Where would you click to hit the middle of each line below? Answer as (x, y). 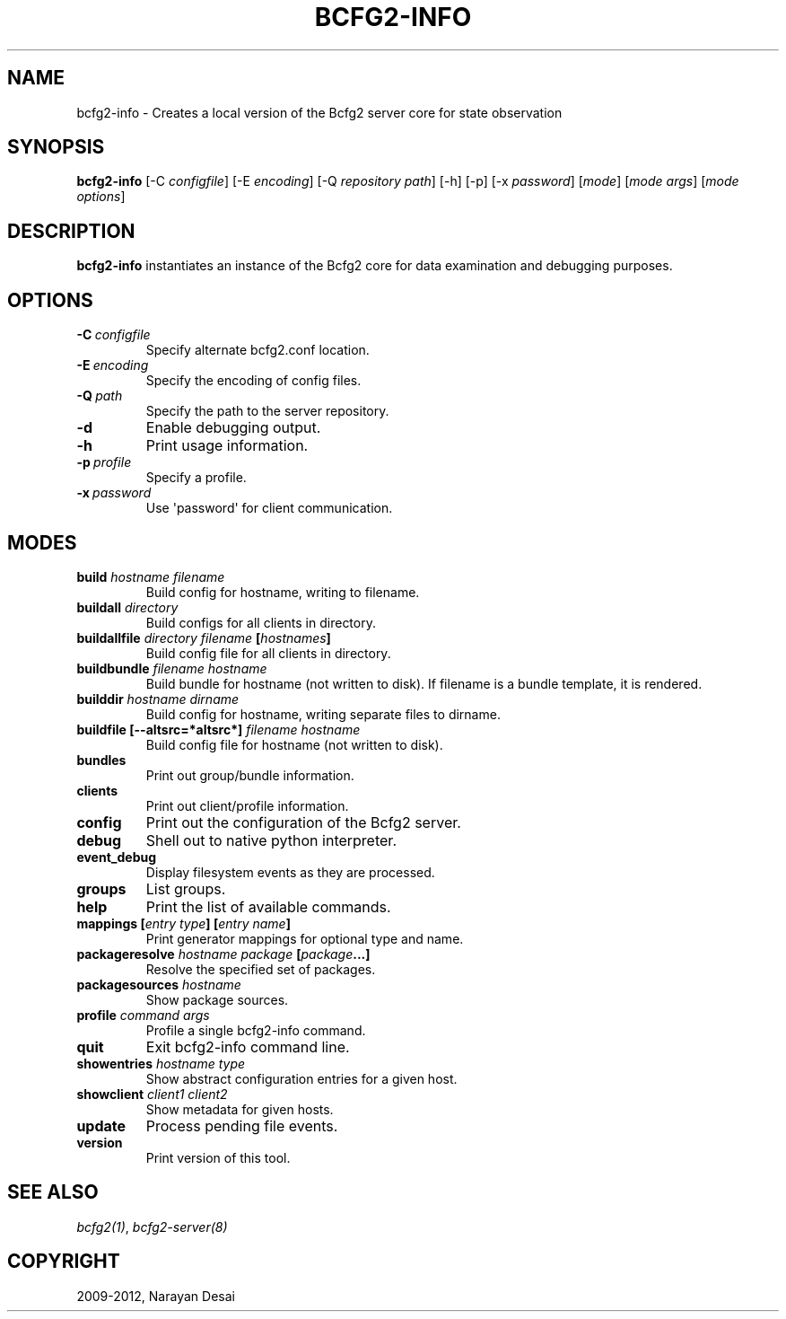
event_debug (117, 857)
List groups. (186, 888)
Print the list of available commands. (268, 906)
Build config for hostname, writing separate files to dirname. (323, 714)
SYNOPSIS (56, 147)
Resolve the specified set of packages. (261, 969)
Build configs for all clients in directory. (261, 622)
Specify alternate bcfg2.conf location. (258, 350)
